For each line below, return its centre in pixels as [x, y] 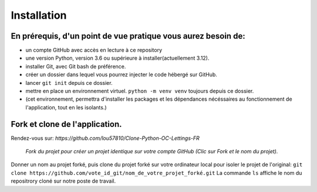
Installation [39, 15]
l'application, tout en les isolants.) [66, 107]
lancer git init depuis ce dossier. [69, 83]
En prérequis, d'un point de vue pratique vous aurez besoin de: [128, 36]
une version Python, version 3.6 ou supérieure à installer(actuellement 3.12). [117, 58]
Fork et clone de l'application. [66, 124]
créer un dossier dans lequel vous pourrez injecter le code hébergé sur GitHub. [121, 75]
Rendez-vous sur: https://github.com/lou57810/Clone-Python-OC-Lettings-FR [105, 138]
